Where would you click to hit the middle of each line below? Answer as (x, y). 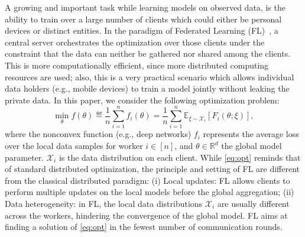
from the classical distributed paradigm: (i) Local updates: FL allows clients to (147, 180)
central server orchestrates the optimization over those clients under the (135, 42)
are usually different (253, 204)
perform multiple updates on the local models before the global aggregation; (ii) (150, 192)
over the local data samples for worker (74, 146)
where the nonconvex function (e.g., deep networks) (98, 134)
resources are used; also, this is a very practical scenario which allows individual (150, 77)
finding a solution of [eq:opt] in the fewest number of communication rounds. (144, 227)
